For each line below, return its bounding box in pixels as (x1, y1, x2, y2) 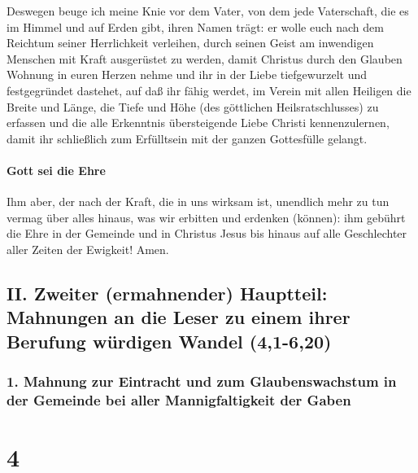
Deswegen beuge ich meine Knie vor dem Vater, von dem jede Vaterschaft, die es (7, 2, 409, 19)
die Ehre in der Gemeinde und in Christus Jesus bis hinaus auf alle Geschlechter (7, 225, 407, 242)
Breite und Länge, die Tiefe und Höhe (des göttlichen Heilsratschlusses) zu (7, 98, 379, 115)
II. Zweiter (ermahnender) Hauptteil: (7, 280, 328, 305)
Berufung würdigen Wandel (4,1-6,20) (7, 328, 332, 353)
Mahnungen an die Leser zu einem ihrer (7, 304, 351, 330)
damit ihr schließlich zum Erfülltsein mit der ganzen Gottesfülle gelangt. (7, 129, 368, 147)
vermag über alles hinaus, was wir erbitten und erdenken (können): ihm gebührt (7, 208, 406, 226)
